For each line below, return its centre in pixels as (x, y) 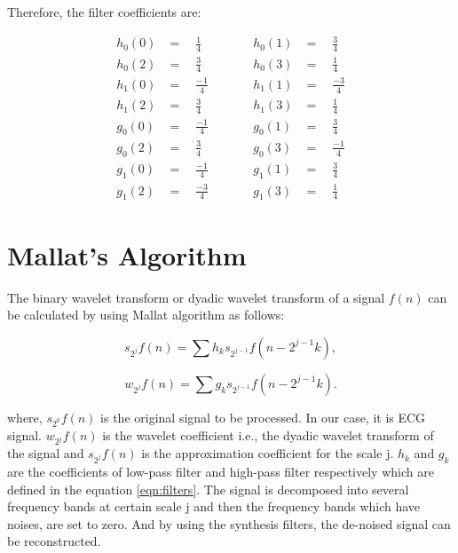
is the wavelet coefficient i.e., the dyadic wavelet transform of (268, 434)
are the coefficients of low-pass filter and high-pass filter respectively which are (221, 472)
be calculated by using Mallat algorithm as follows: (146, 315)
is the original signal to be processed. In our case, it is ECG (263, 417)
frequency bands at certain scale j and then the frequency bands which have (214, 506)
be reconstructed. (54, 541)
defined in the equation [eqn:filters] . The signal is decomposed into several (208, 489)
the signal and (46, 453)
